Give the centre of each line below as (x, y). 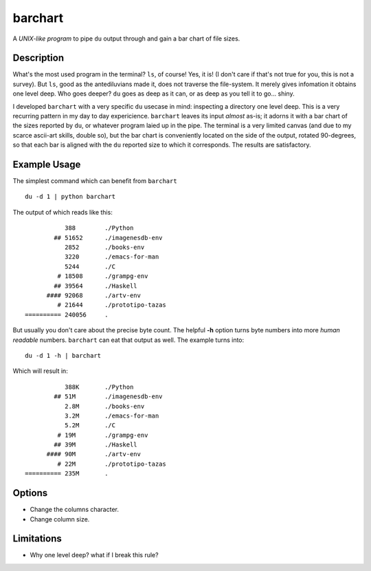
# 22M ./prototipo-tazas (112, 464)
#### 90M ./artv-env (93, 454)
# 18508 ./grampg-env (103, 276)
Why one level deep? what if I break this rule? (94, 555)
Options (30, 493)
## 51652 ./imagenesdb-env (108, 238)
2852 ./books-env (104, 247)
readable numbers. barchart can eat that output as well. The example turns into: (128, 340)
